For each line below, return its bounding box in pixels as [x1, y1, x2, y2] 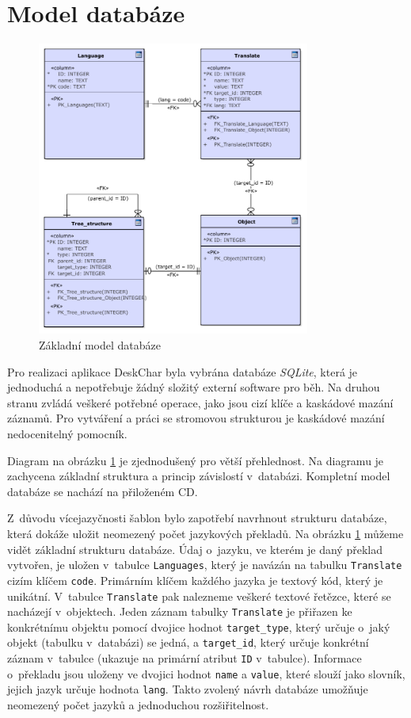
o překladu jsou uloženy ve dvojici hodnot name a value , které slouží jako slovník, [7, 665, 405, 682]
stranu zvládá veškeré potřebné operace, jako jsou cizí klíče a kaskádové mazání [7, 394, 394, 411]
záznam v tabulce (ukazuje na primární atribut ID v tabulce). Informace [7, 650, 362, 666]
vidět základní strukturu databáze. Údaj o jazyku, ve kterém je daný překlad [7, 540, 382, 557]
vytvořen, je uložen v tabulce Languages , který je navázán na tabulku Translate [7, 556, 402, 573]
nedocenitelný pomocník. [7, 426, 127, 442]
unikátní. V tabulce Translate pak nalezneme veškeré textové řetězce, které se [7, 587, 391, 604]
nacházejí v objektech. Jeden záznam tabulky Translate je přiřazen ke [7, 603, 352, 620]
